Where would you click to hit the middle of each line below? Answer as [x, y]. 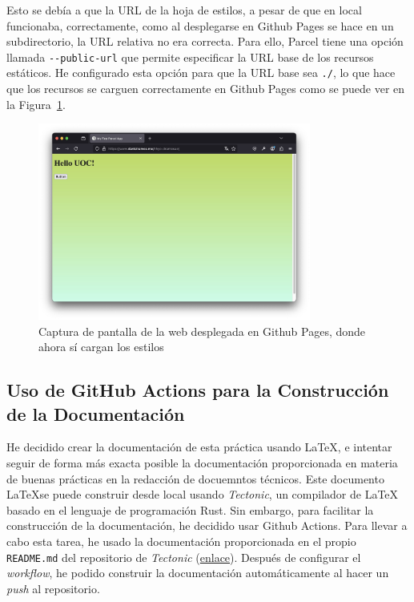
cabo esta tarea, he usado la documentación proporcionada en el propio [181, 541]
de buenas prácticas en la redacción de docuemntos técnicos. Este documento [195, 478]
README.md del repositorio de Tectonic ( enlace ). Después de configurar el [184, 557]
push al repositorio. [53, 588]
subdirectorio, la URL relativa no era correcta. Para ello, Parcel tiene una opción [205, 41]
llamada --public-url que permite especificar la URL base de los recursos [190, 57]
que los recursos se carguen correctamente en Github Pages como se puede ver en [206, 89]
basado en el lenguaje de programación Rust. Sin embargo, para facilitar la [190, 509]
